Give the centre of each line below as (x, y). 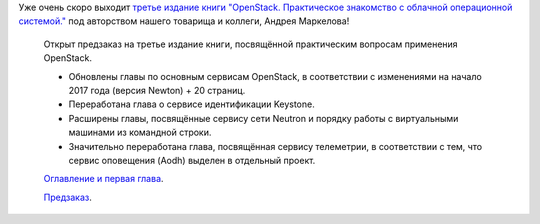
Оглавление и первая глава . (103, 179)
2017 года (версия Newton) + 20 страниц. (157, 90)
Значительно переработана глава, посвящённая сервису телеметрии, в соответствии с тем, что (275, 146)
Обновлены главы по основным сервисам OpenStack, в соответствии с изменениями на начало (275, 76)
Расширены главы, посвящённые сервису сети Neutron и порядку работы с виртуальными (263, 118)
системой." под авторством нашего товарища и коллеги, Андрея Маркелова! (184, 21)
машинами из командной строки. (140, 132)
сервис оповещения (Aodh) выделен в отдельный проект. (192, 160)
